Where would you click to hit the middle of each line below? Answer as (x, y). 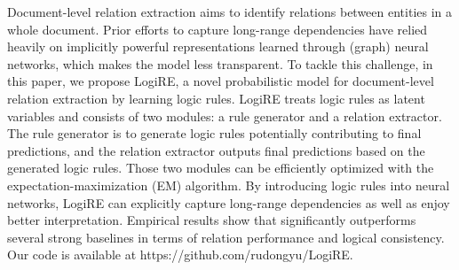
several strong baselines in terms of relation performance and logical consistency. (226, 237)
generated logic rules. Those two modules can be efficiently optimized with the (221, 168)
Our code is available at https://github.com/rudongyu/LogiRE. (180, 255)
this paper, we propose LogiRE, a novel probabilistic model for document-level (221, 81)
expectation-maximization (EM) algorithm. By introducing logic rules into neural (229, 185)
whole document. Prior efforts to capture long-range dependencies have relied (218, 29)
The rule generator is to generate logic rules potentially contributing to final (214, 133)
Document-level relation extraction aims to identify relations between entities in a (230, 12)
